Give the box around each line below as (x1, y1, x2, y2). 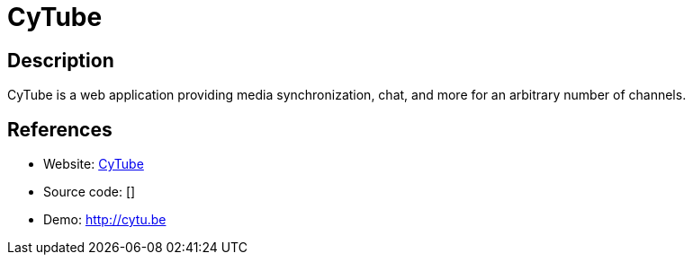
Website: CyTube (43, 156, 144, 172)
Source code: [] (43, 184, 136, 200)
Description (7, 48, 114, 72)
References (7, 118, 112, 141)
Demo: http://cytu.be (43, 212, 166, 228)
